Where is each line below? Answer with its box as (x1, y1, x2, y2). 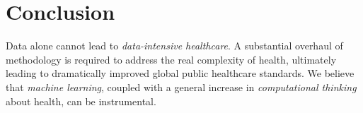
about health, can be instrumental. (6, 93, 156, 108)
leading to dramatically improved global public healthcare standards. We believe (6, 66, 355, 81)
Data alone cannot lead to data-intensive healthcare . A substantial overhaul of (6, 38, 343, 53)
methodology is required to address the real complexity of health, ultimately (6, 52, 337, 66)
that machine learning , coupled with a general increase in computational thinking (6, 79, 357, 94)
